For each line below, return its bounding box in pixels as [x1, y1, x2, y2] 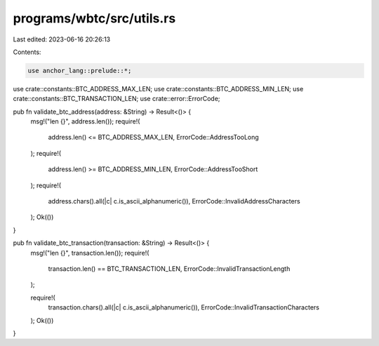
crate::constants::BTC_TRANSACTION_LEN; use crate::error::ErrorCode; [13, 95, 220, 103]
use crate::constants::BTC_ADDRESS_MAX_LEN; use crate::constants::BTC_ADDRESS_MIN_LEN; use [13, 84, 304, 93]
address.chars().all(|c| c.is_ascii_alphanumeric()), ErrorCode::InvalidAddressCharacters [48, 197, 301, 206]
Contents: [13, 48, 41, 56]
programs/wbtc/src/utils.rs [13, 11, 176, 26]
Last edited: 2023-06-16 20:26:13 [13, 35, 111, 44]
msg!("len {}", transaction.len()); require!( [30, 248, 149, 257]
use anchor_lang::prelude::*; [27, 67, 132, 74]
